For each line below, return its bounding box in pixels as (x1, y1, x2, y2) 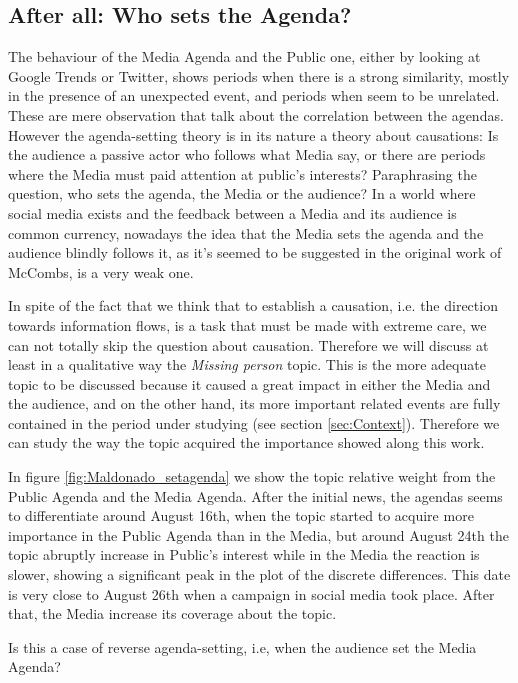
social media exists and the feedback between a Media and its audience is (8, 202, 457, 223)
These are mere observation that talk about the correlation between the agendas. (8, 104, 504, 125)
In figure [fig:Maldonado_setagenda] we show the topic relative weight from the (8, 466, 496, 487)
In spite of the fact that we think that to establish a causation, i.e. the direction (8, 295, 498, 316)
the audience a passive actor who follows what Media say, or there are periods (8, 144, 486, 165)
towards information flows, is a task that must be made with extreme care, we (8, 314, 487, 335)
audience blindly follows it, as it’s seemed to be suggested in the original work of (8, 242, 502, 263)
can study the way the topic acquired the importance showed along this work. (8, 432, 485, 453)
